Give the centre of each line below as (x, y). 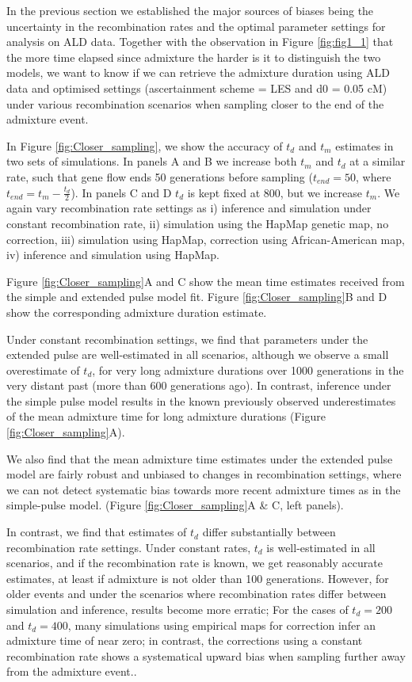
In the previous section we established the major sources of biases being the (190, 10)
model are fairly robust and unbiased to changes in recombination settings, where (204, 474)
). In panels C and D (121, 192)
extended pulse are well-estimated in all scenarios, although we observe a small (198, 354)
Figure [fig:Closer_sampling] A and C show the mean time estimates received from (206, 281)
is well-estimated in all (321, 547)
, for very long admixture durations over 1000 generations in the (248, 370)
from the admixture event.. (72, 671)
